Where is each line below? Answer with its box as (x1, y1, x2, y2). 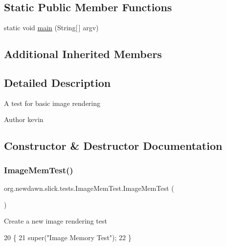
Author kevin (4, 114, 44, 124)
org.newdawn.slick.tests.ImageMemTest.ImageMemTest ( (4, 183, 174, 193)
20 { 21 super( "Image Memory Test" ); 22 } (4, 232, 132, 242)
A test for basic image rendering (4, 98, 101, 108)
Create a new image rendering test (4, 216, 107, 226)
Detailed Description (4, 75, 111, 90)
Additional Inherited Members (4, 46, 162, 61)
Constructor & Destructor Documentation (4, 138, 223, 153)
